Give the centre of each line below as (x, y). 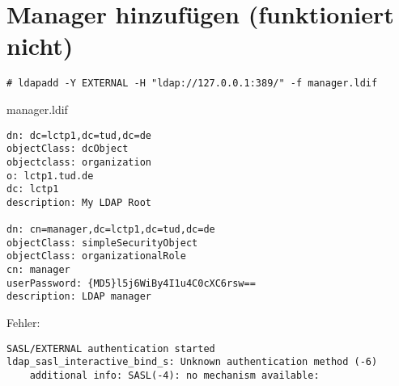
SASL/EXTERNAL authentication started (111, 348)
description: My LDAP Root (79, 202)
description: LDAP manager (79, 297)
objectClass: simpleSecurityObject (102, 243)
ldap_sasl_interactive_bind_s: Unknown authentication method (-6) (192, 362)
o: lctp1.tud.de (50, 176)
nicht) (40, 46)
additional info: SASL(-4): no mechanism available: (174, 376)
